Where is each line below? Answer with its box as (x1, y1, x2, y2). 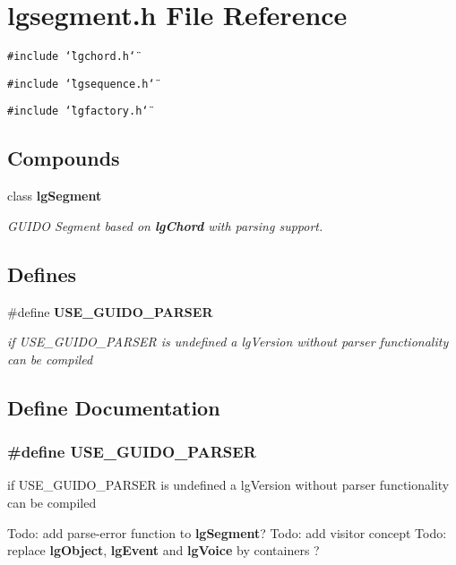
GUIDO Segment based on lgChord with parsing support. (7, 216, 323, 235)
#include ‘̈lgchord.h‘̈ (7, 50, 136, 64)
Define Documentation (7, 393, 220, 421)
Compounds (7, 144, 120, 172)
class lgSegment (7, 186, 102, 205)
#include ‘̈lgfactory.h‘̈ (7, 105, 149, 118)
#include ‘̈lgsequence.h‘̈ (7, 77, 155, 90)
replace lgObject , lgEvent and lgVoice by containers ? (7, 541, 320, 560)
